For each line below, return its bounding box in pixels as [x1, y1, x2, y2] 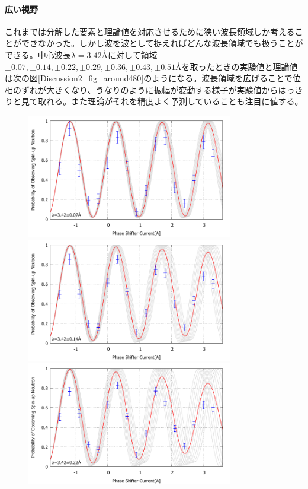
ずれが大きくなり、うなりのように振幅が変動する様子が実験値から [21, 83, 278, 96]
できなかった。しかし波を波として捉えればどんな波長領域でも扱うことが [21, 37, 303, 49]
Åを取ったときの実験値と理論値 [175, 60, 298, 72]
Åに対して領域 [101, 48, 158, 61]
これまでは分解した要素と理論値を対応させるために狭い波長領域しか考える [5, 25, 295, 37]
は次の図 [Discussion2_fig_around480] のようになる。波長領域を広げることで [5, 72, 293, 84]
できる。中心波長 [5, 48, 71, 61]
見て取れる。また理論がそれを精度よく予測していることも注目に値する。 [21, 95, 303, 107]
